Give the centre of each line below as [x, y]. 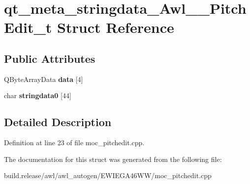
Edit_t [28, 27]
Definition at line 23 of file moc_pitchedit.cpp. [74, 143]
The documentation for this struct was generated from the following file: [113, 159]
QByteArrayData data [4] [44, 79]
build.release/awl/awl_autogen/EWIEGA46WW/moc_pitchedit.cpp [108, 175]
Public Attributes [50, 58]
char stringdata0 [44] [38, 95]
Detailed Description [58, 122]
